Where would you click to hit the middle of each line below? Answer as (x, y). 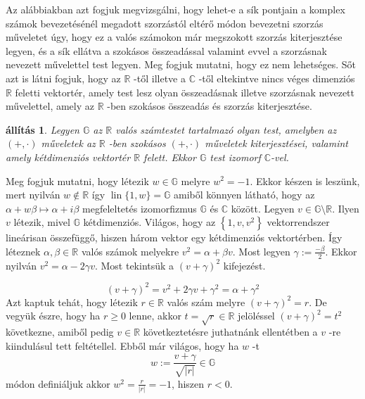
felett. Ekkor (170, 157)
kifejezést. (244, 265)
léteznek (23, 251)
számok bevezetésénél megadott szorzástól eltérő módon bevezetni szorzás (165, 23)
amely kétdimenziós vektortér (68, 157)
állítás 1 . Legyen (43, 129)
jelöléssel (256, 316)
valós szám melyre (206, 302)
